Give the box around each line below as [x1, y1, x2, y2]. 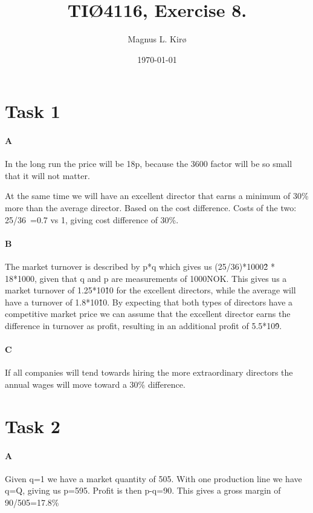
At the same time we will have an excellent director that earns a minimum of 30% [5, 189, 309, 202]
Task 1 [5, 99, 60, 123]
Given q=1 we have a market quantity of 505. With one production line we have [5, 472, 302, 485]
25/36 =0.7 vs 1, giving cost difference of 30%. [5, 213, 179, 226]
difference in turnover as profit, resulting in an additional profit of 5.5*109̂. [5, 319, 282, 332]
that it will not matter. [5, 169, 90, 181]
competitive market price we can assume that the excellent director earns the [5, 307, 291, 320]
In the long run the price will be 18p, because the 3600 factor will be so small [5, 157, 292, 170]
